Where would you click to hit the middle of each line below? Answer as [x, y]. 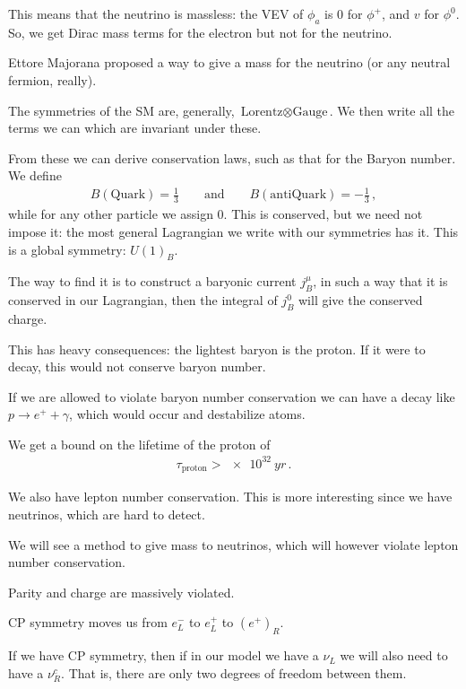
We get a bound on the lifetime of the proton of [139, 444]
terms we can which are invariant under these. [135, 128]
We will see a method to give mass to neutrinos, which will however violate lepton [233, 544]
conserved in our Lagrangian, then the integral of [143, 300]
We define [35, 175]
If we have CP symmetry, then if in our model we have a [164, 655]
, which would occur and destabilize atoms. [187, 414]
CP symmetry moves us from [88, 622]
